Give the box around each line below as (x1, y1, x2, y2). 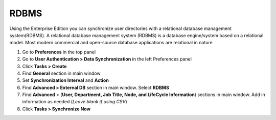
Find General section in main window (22, 70, 101, 76)
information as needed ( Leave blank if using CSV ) (22, 99, 127, 105)
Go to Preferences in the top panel (22, 49, 96, 55)
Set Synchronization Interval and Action (22, 77, 109, 83)
